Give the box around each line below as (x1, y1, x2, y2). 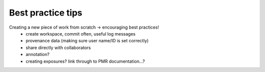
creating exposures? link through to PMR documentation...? (26, 58, 145, 64)
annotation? (26, 52, 50, 57)
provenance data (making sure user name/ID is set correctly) (26, 38, 149, 44)
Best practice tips (9, 7, 82, 18)
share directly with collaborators (26, 44, 91, 51)
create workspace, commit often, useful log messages (26, 31, 136, 36)
